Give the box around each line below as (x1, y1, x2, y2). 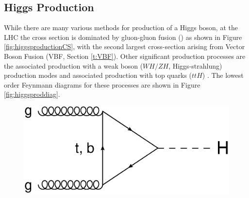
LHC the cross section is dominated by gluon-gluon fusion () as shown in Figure (4, 32, 242, 42)
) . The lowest (202, 70, 244, 80)
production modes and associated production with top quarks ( (4, 70, 192, 80)
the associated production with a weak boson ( (4, 60, 143, 71)
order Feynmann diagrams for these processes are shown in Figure (4, 79, 200, 90)
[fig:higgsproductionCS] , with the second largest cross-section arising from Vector (4, 41, 245, 52)
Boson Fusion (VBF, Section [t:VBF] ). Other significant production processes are (4, 51, 246, 61)
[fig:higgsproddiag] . (4, 89, 60, 99)
